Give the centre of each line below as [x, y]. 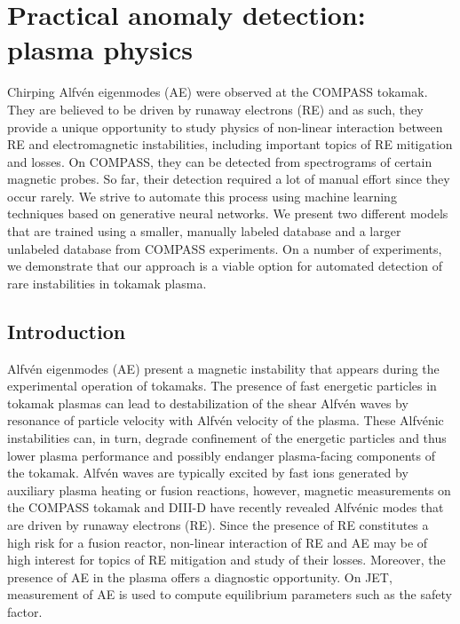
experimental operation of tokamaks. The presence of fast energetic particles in [222, 386]
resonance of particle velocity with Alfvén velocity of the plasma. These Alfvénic [226, 420]
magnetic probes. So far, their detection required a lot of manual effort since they [229, 179]
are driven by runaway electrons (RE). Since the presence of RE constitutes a [218, 524]
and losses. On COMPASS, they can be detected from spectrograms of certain [220, 161]
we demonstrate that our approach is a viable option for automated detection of [225, 266]
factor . [25, 611]
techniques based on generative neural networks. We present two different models [228, 213]
